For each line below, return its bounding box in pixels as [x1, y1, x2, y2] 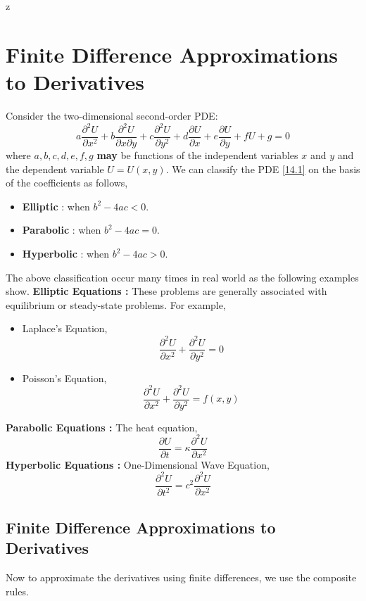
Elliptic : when [22, 198, 90, 213]
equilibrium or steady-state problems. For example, [6, 297, 226, 312]
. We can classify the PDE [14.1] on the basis [165, 161, 360, 176]
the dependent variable [6, 161, 104, 176]
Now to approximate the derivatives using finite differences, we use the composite [6, 569, 357, 584]
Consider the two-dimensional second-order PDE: [6, 108, 218, 122]
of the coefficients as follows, [6, 175, 128, 190]
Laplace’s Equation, [22, 321, 108, 336]
